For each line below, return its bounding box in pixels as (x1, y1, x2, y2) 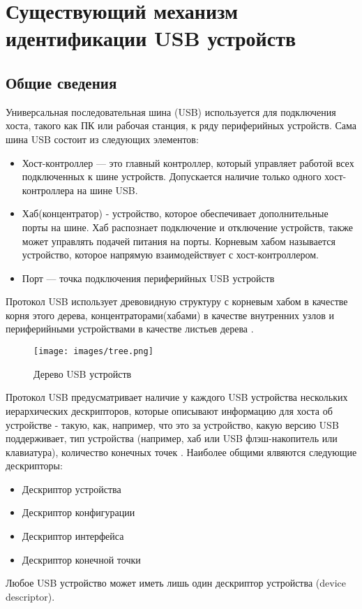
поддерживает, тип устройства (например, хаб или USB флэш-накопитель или (6, 431, 338, 446)
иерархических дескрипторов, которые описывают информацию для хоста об (6, 403, 333, 418)
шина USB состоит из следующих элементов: (6, 131, 199, 146)
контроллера (22, 182, 74, 197)
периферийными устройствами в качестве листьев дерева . (6, 321, 254, 336)
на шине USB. (77, 182, 138, 197)
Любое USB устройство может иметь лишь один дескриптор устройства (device (6, 575, 346, 590)
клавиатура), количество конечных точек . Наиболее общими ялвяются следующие (6, 444, 357, 459)
